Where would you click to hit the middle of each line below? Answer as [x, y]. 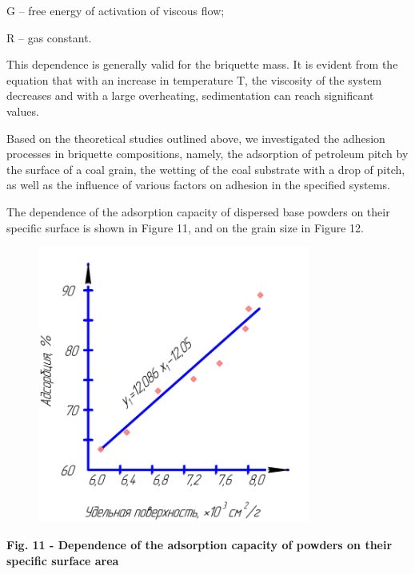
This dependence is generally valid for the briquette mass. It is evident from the [202, 64]
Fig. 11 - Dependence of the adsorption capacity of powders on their [200, 544]
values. [23, 111]
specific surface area [63, 560]
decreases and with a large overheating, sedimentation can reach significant [190, 95]
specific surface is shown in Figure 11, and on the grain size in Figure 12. [185, 227]
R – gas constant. [49, 37]
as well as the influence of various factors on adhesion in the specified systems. [198, 185]
